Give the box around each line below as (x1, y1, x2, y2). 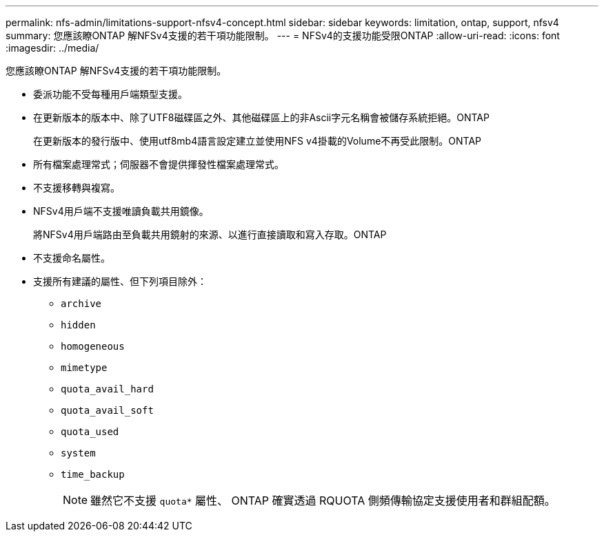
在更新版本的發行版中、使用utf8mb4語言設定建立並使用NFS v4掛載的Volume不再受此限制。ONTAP (33, 135, 482, 147)
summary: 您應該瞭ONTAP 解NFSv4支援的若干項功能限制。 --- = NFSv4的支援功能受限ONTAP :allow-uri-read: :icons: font (6, 30, 560, 41)
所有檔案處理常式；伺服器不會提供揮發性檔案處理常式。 (33, 158, 284, 170)
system (61, 447, 96, 459)
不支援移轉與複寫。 (33, 182, 120, 193)
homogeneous (61, 341, 125, 352)
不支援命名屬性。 (33, 252, 110, 264)
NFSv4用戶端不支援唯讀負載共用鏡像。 (33, 205, 209, 217)
